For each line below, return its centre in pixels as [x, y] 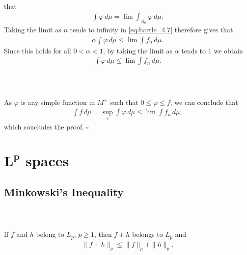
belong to [50, 234]
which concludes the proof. [44, 127]
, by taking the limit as [137, 50]
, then [103, 234]
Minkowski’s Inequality [64, 191]
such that [124, 102]
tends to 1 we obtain [212, 50]
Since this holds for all [38, 50]
